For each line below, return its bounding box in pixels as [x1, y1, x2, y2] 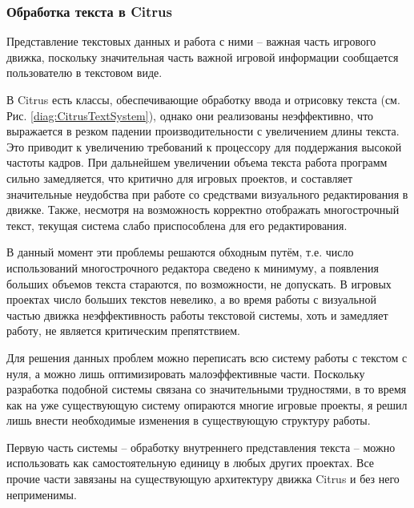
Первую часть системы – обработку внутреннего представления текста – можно [6, 438, 396, 455]
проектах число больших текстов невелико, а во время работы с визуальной [6, 291, 376, 308]
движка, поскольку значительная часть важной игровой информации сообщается [6, 48, 399, 65]
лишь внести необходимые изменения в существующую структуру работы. [6, 412, 371, 429]
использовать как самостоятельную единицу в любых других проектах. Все [6, 454, 375, 471]
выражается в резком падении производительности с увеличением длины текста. [6, 123, 400, 139]
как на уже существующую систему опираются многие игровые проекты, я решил [6, 396, 408, 413]
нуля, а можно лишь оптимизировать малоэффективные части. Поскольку [6, 365, 365, 381]
